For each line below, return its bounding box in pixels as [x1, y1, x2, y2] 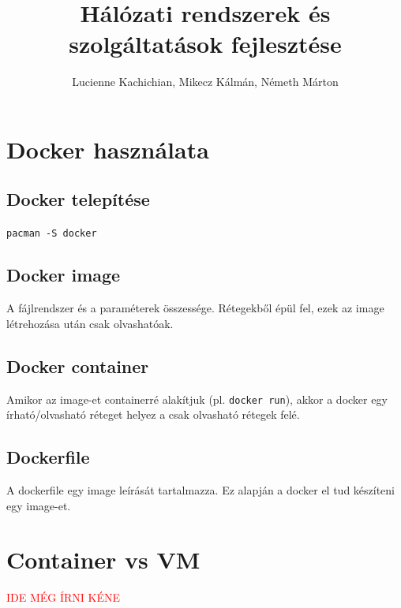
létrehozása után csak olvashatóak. [6, 315, 174, 331]
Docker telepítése [6, 187, 150, 211]
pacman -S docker [6, 228, 97, 240]
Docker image [6, 263, 121, 287]
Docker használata [6, 132, 209, 165]
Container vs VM [6, 543, 200, 576]
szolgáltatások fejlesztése [69, 28, 342, 60]
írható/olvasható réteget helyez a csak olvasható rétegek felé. [6, 406, 300, 423]
